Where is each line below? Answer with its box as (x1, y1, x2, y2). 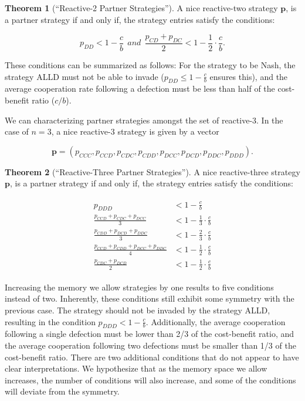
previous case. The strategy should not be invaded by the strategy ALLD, (5, 304, 270, 316)
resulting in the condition (5, 315, 96, 328)
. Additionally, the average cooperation (145, 315, 286, 328)
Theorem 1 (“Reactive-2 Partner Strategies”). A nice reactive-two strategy (5, 2, 278, 14)
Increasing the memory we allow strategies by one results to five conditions (5, 280, 274, 293)
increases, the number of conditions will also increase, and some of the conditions (5, 373, 296, 386)
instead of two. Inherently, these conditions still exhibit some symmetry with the (5, 292, 294, 305)
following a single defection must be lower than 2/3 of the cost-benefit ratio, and (5, 328, 294, 340)
